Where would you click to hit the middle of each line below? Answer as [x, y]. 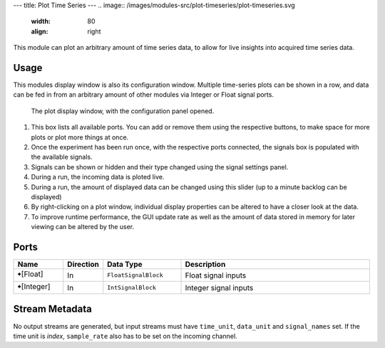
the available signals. [62, 157]
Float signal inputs [216, 275]
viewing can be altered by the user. [83, 227]
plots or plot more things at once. [80, 137]
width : [41, 21]
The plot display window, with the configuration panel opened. [123, 111]
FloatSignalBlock [135, 275]
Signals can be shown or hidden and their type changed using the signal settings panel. [160, 167]
